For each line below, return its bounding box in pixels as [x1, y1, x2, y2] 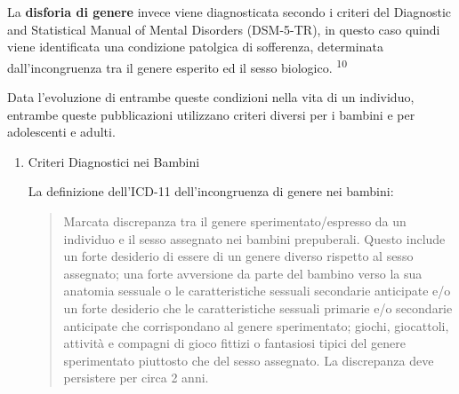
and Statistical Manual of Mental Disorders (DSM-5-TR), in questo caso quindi [7, 20, 440, 38]
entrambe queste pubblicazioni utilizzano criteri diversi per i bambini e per [7, 105, 415, 123]
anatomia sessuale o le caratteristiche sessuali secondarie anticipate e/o [63, 281, 451, 300]
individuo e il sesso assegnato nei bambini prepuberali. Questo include [63, 229, 446, 248]
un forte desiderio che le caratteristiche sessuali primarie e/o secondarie [63, 298, 453, 317]
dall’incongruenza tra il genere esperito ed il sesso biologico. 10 [7, 55, 347, 76]
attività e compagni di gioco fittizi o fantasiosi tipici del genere [63, 334, 407, 352]
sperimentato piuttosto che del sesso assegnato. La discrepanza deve [63, 351, 434, 369]
